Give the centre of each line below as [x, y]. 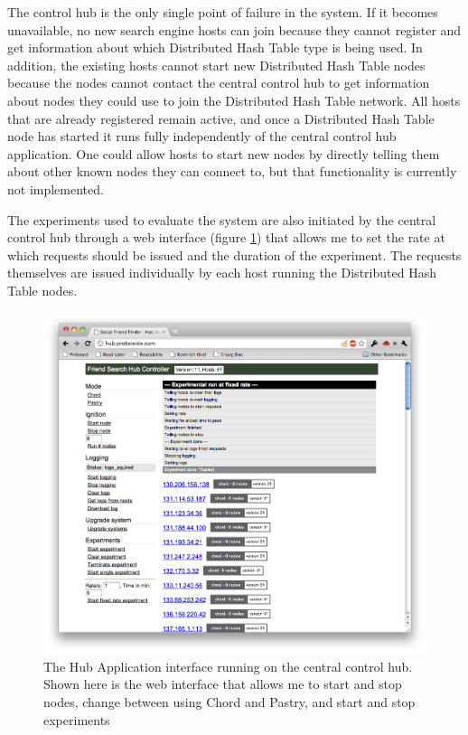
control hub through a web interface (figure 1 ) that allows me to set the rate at [226, 237]
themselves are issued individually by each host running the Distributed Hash [222, 273]
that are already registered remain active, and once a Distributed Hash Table [221, 118]
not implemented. [56, 188]
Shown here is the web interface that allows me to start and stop [223, 684]
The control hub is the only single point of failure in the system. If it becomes [223, 12]
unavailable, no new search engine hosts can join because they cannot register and [234, 29]
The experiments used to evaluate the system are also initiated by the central [222, 219]
